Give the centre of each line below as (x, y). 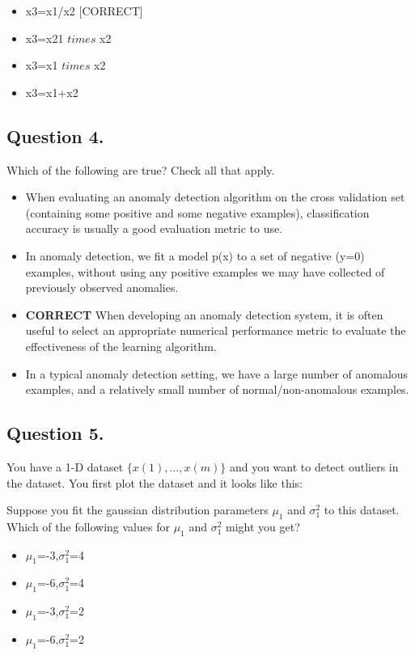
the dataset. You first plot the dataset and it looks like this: (155, 482)
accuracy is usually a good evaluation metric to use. (154, 228)
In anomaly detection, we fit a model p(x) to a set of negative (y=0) (195, 255)
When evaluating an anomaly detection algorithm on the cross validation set (215, 197)
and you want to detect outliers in (314, 466)
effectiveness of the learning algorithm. (121, 346)
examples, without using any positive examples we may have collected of (205, 271)
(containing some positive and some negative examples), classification (197, 212)
